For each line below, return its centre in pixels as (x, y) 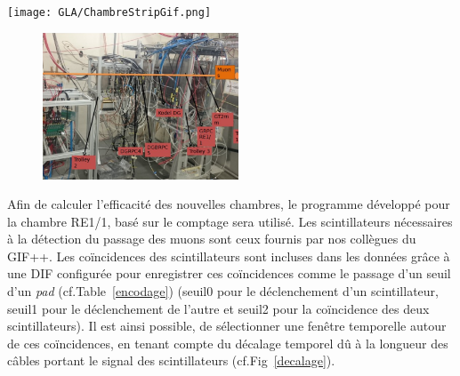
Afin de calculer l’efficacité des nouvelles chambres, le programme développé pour (229, 204)
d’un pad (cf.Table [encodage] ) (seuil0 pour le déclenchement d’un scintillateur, (223, 291)
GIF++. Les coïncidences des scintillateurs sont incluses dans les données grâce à (229, 256)
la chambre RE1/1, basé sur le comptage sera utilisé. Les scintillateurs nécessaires (230, 221)
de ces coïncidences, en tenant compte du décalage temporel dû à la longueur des (228, 343)
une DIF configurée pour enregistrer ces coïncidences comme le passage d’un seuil (229, 273)
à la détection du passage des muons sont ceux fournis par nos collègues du (212, 239)
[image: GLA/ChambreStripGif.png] (109, 12)
